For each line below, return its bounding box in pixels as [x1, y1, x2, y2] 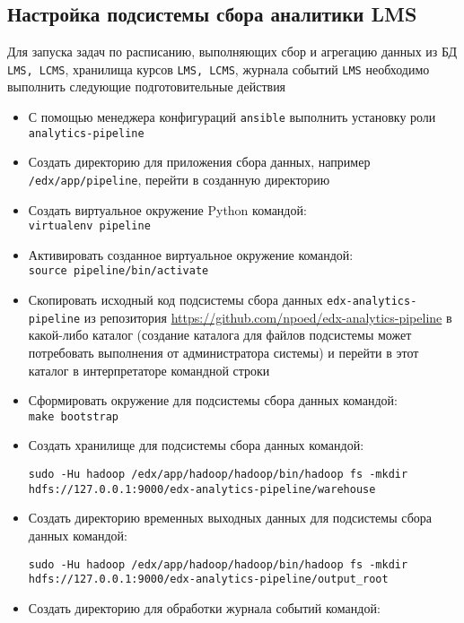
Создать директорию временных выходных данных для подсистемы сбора [28, 508, 432, 527]
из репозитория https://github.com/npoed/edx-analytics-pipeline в [83, 307, 452, 326]
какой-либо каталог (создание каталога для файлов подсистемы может [28, 325, 412, 344]
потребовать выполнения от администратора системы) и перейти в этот [28, 343, 419, 362]
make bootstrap [28, 410, 119, 423]
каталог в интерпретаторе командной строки [28, 360, 270, 379]
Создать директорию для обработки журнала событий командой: [28, 598, 381, 617]
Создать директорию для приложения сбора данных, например [28, 152, 371, 171]
